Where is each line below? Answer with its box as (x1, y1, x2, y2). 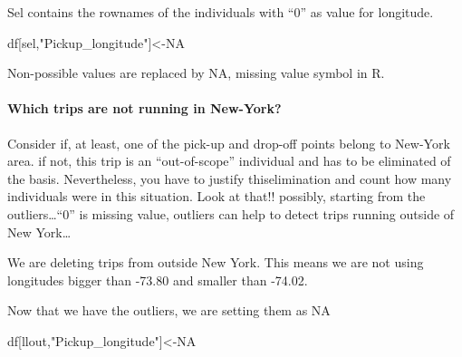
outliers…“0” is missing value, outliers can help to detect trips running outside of (7, 204, 455, 223)
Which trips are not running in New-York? (7, 99, 282, 118)
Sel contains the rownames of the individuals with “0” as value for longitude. (7, 3, 434, 21)
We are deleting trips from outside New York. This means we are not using (7, 253, 424, 272)
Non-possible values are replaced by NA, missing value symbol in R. (7, 63, 385, 82)
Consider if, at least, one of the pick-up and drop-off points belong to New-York (7, 133, 450, 152)
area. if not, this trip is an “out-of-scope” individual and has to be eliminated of (7, 151, 451, 170)
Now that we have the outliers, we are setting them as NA (7, 301, 331, 320)
